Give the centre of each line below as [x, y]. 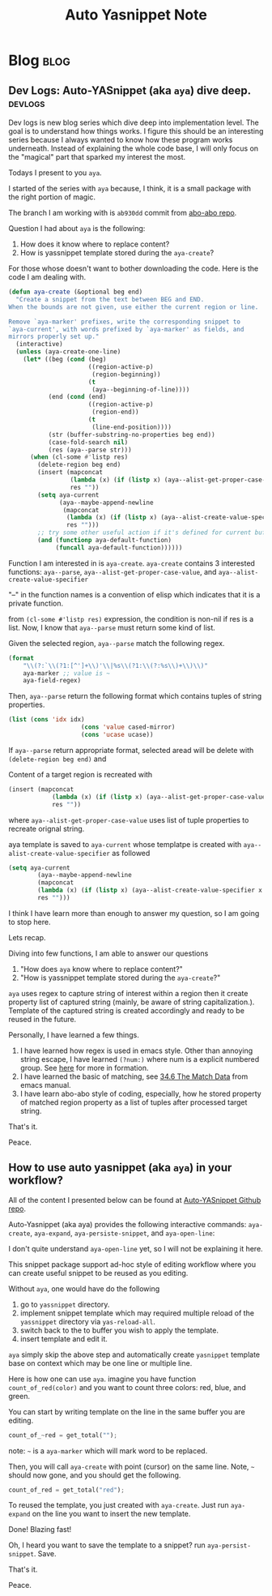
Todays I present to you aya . [55, 173]
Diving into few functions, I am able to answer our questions [108, 953]
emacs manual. [45, 1085]
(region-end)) [115, 412]
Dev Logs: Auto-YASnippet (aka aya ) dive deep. [130, 90]
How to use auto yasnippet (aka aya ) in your [120, 1168]
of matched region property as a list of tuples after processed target [134, 1102]
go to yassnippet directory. [65, 1304]
